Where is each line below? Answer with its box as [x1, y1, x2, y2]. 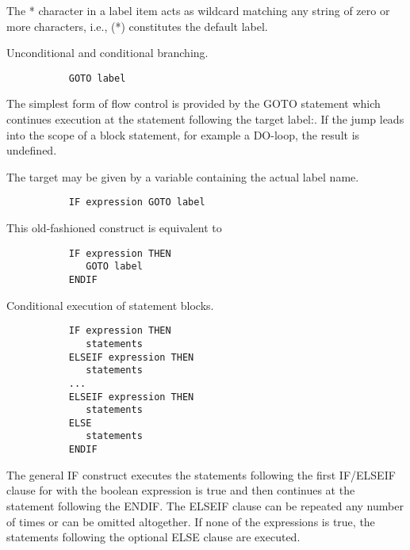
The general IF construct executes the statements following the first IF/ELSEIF [6, 466, 396, 483]
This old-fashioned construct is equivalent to [6, 220, 222, 236]
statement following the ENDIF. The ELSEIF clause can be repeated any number [6, 497, 404, 514]
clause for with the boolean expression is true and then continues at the [6, 482, 355, 498]
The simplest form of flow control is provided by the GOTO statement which [6, 95, 381, 112]
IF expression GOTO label [68, 197, 205, 208]
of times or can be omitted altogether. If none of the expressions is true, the [6, 513, 375, 529]
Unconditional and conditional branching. [6, 44, 209, 61]
